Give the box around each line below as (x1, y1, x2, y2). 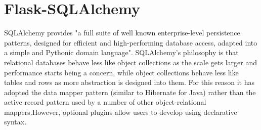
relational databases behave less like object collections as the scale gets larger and (4, 57, 257, 67)
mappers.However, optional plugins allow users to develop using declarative (4, 106, 237, 117)
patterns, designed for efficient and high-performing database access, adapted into (4, 37, 257, 48)
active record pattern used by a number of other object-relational (4, 97, 206, 107)
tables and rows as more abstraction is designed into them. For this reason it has (4, 77, 254, 88)
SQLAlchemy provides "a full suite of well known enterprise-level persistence (4, 27, 240, 38)
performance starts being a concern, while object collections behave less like (4, 67, 239, 77)
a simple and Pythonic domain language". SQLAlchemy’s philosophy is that (4, 47, 239, 58)
